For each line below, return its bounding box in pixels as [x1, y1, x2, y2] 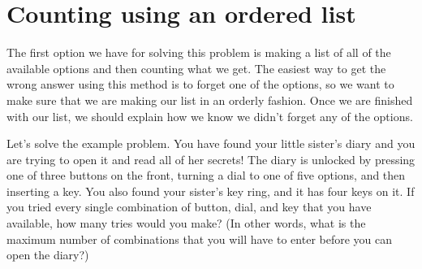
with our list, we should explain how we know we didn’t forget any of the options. [6, 107, 413, 124]
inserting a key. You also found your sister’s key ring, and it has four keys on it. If [6, 182, 415, 199]
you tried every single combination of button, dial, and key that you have [6, 198, 372, 215]
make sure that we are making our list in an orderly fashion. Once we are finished [6, 91, 413, 108]
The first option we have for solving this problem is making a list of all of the [6, 44, 391, 61]
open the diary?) [6, 246, 89, 263]
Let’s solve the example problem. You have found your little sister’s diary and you [6, 135, 416, 152]
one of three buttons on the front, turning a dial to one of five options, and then [6, 167, 406, 184]
